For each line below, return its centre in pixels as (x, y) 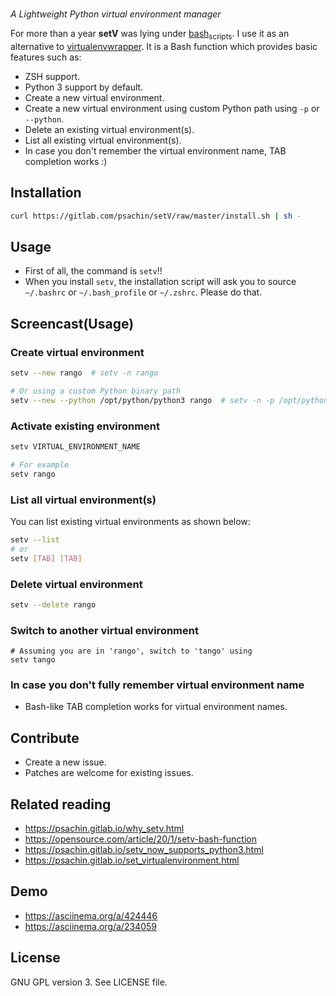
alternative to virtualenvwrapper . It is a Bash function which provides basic (164, 46)
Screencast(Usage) (72, 323)
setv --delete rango (53, 604)
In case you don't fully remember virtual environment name (157, 685)
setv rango (33, 474)
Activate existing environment (85, 426)
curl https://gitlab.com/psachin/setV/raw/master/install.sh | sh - (156, 216)
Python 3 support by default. (84, 87)
